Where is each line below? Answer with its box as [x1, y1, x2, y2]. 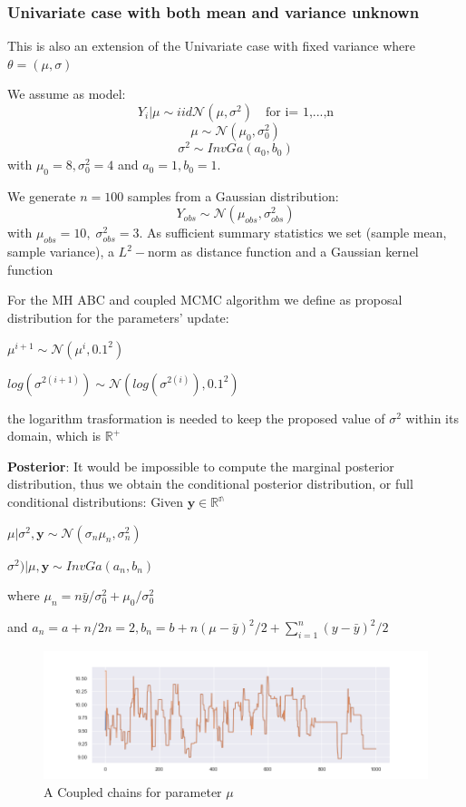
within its [405, 408, 459, 427]
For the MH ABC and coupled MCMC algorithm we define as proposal [7, 290, 403, 309]
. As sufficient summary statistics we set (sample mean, [139, 223, 447, 242]
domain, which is [7, 426, 102, 445]
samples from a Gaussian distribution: [127, 186, 339, 205]
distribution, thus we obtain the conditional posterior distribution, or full [7, 474, 413, 493]
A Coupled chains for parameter [44, 782, 222, 801]
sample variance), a [7, 242, 114, 261]
